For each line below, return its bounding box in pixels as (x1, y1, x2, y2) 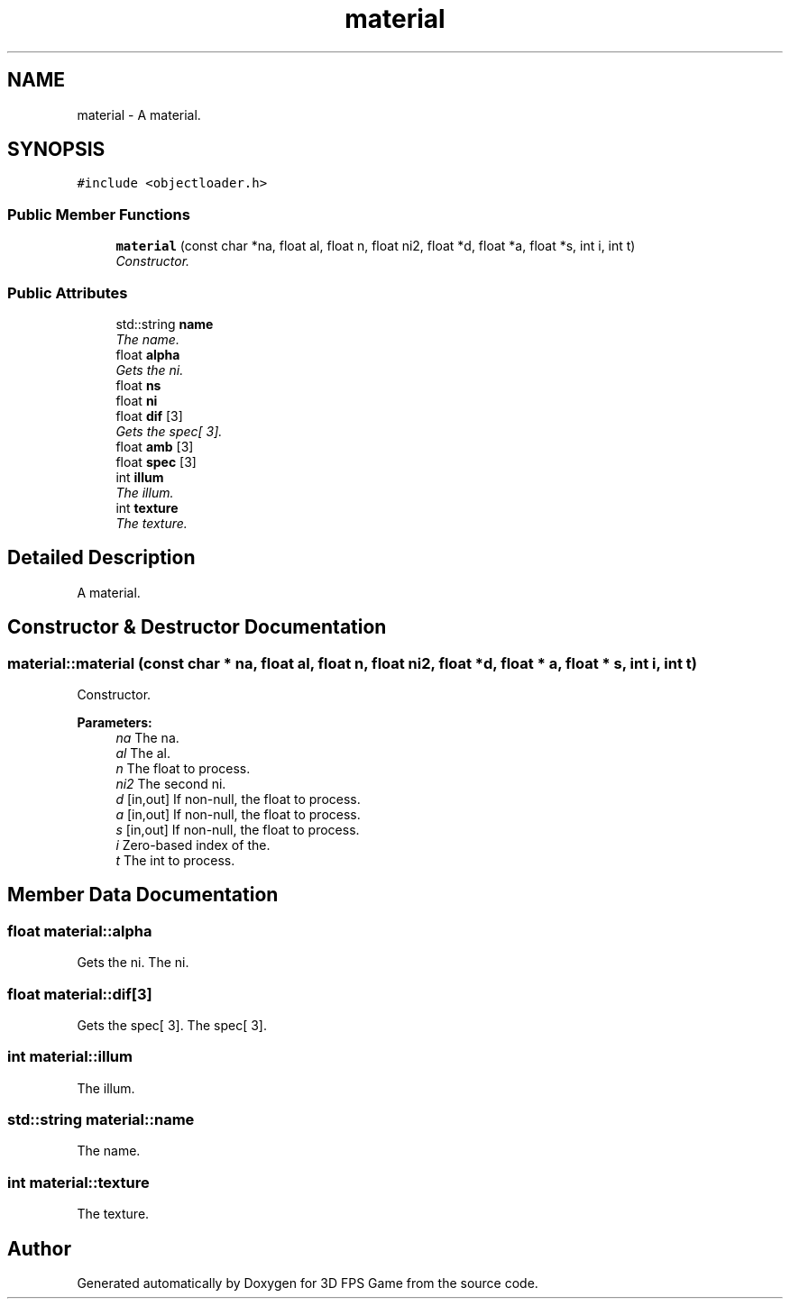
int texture (115, 499, 179, 516)
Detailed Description (7, 546, 196, 570)
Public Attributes (7, 283, 128, 302)
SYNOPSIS (7, 138, 106, 161)
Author (7, 1237, 71, 1260)
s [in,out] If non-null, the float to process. (115, 822, 360, 837)
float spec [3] (115, 453, 197, 470)
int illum (115, 469, 164, 485)
